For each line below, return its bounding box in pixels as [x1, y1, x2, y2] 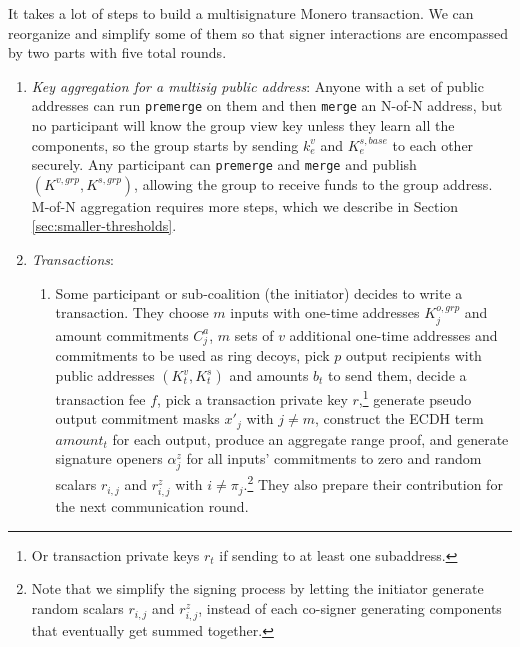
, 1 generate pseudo [358, 386, 472, 409]
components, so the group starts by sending [31, 134, 299, 155]
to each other [392, 134, 474, 155]
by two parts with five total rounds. [8, 42, 227, 63]
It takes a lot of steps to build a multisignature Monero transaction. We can [8, 3, 474, 23]
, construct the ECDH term [315, 408, 484, 429]
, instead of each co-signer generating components [198, 598, 502, 619]
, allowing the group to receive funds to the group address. [134, 173, 493, 194]
